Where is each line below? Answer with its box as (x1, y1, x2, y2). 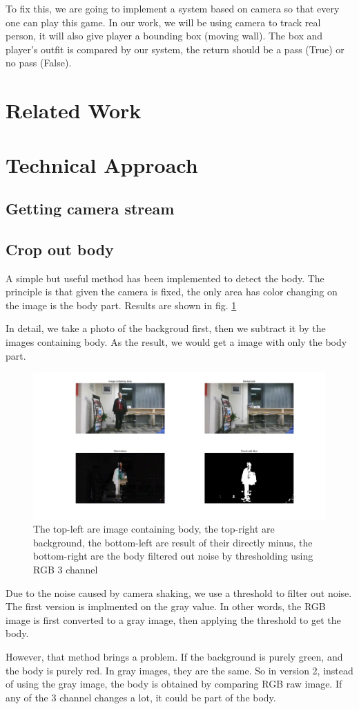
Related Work (6, 96, 142, 125)
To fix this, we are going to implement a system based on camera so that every (6, 1, 340, 15)
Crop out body (6, 238, 114, 259)
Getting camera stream (6, 198, 175, 219)
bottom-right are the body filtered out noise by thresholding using (33, 549, 313, 563)
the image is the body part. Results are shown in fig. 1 (6, 297, 237, 312)
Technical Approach (6, 150, 198, 178)
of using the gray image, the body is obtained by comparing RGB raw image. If (6, 676, 342, 691)
